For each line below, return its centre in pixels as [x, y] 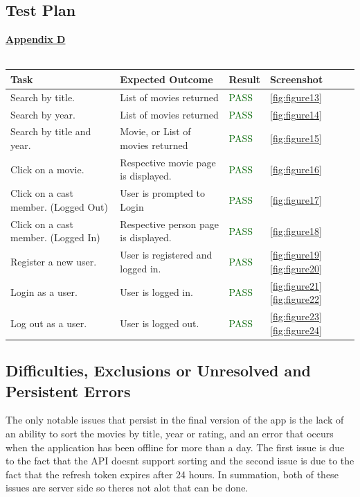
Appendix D [36, 39]
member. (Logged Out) [60, 206]
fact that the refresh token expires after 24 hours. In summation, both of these [172, 474]
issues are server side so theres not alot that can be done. [127, 488]
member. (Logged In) [55, 237]
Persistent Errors [68, 391]
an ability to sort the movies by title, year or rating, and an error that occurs [170, 433]
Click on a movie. [47, 169]
